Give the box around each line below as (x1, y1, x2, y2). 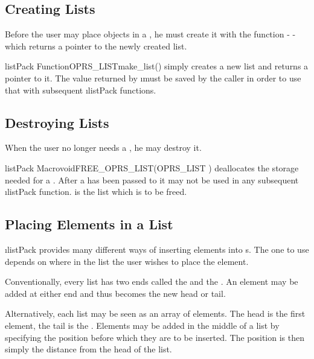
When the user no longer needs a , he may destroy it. (5, 141, 202, 154)
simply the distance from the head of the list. (5, 343, 172, 355)
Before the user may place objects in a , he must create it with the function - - (5, 28, 296, 40)
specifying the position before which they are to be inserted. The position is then (5, 331, 304, 343)
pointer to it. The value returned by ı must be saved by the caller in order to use (5, 71, 301, 84)
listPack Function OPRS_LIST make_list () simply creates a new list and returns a (5, 60, 309, 72)
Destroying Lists (5, 113, 109, 132)
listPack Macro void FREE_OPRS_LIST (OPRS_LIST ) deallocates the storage (5, 161, 299, 174)
